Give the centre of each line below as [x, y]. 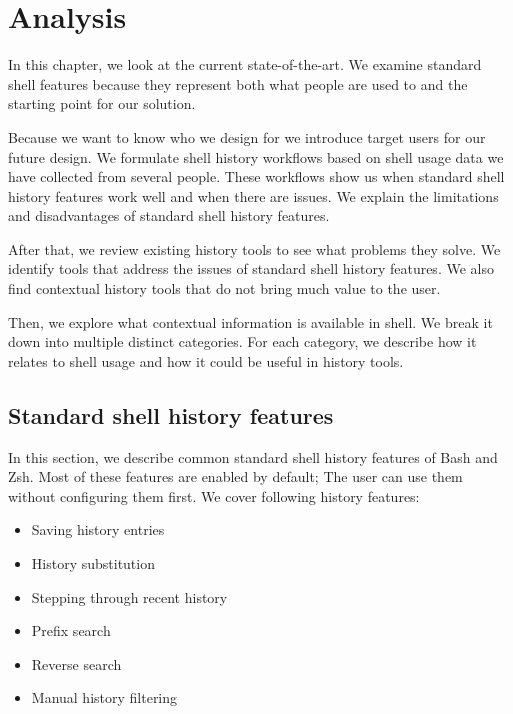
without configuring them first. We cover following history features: [214, 495]
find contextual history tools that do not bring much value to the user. [224, 288]
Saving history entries [98, 529]
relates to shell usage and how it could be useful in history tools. [206, 360]
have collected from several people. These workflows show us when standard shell [256, 176]
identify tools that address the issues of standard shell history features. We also [251, 268]
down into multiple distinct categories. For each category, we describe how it [242, 341]
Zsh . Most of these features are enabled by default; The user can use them [235, 476]
